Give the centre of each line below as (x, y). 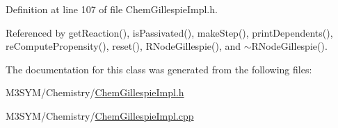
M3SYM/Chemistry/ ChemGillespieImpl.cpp (100, 115)
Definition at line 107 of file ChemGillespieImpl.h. (112, 9)
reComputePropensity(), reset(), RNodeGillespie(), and (123, 46)
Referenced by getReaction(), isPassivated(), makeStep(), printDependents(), (169, 32)
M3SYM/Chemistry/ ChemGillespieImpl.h (95, 92)
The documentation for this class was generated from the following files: (159, 69)
